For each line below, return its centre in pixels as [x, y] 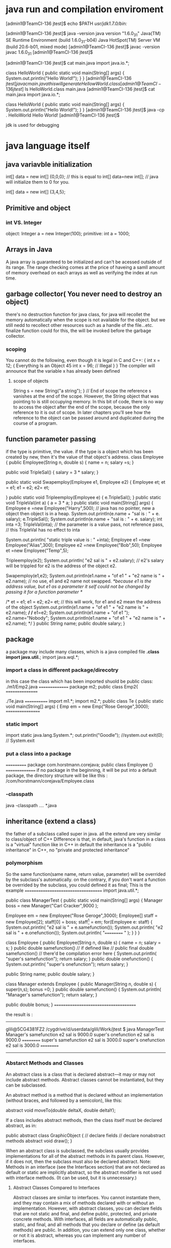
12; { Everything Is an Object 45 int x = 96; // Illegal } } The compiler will [80, 366]
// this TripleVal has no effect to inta [43, 530]
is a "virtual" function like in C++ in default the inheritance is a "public [79, 844]
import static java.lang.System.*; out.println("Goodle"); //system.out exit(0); [85, 735]
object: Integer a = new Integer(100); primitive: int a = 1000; [68, 234]
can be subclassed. [26, 1085]
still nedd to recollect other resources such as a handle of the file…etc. [80, 325]
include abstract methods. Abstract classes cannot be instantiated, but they [85, 1079]
